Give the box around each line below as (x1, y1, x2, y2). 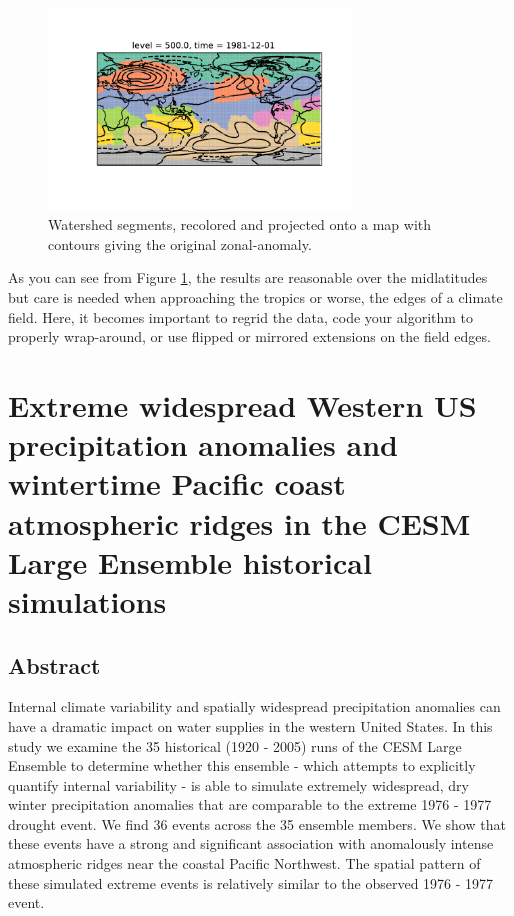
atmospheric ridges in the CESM (8, 502, 471, 543)
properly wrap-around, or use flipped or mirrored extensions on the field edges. (8, 326, 491, 347)
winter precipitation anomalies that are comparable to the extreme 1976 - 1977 (8, 794, 492, 815)
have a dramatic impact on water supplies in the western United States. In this (8, 715, 493, 736)
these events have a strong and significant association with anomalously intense (8, 833, 494, 854)
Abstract (8, 649, 101, 680)
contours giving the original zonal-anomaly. (48, 233, 312, 254)
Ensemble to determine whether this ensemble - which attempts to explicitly (8, 755, 476, 776)
